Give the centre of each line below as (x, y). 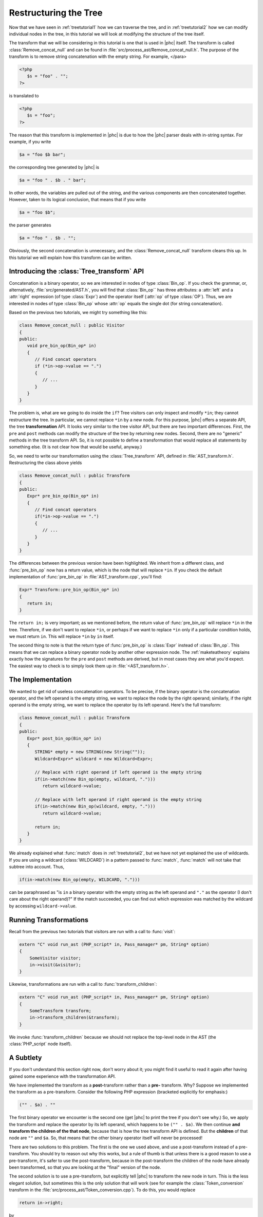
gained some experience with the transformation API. (63, 1076)
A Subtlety (26, 1058)
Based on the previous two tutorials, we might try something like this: (78, 313)
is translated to (24, 95)
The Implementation (40, 680)
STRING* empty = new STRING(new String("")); (90, 752)
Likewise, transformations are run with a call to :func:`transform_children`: (83, 984)
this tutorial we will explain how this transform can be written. (71, 258)
